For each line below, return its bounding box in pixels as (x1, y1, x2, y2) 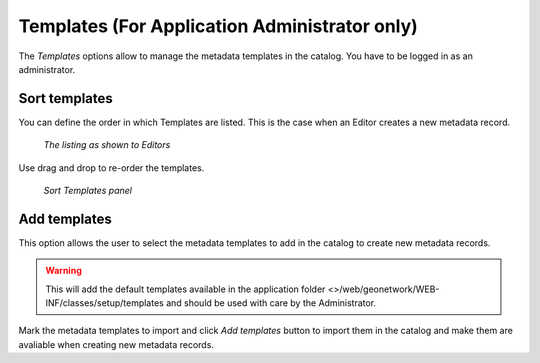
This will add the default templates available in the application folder (45, 283, 326, 295)
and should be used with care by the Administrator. (165, 297, 377, 309)
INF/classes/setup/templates (45, 297, 164, 309)
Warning (45, 265, 82, 277)
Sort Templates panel (43, 185, 132, 197)
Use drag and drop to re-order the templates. (18, 161, 205, 174)
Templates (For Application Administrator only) (18, 15, 419, 37)
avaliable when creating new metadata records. (18, 338, 215, 350)
